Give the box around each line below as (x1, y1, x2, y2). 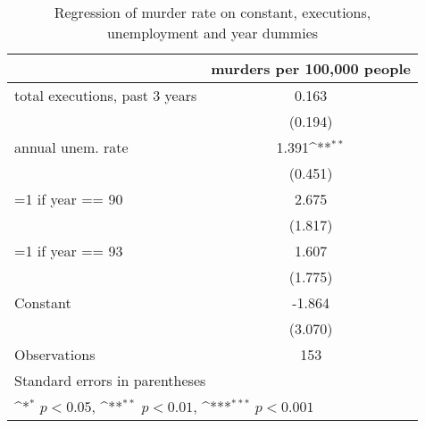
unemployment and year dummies (106, 22, 319, 43)
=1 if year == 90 (14, 189, 123, 209)
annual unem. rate (14, 137, 129, 157)
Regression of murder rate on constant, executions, (54, 2, 371, 22)
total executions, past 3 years (14, 85, 197, 105)
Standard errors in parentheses (14, 370, 206, 390)
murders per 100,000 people (211, 58, 411, 79)
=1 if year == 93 (14, 240, 123, 261)
